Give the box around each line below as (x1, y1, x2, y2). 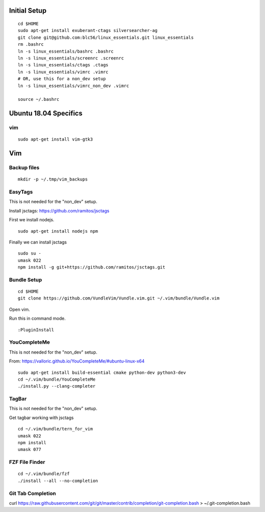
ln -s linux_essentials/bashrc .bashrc (18, 48, 114, 54)
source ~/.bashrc (18, 96, 59, 102)
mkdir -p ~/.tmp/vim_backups (18, 177, 88, 182)
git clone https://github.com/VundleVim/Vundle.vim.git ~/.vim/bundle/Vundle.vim (18, 296, 220, 301)
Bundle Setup (9, 276, 42, 283)
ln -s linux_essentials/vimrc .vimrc (18, 69, 109, 75)
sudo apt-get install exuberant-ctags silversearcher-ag (18, 28, 158, 33)
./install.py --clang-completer (18, 384, 96, 389)
